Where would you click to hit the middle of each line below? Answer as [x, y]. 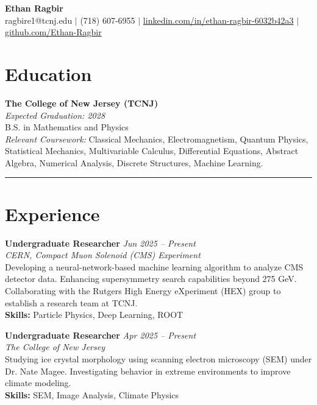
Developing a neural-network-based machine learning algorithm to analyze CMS [154, 266]
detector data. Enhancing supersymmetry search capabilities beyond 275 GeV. [151, 279]
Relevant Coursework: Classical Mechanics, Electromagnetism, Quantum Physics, [157, 139]
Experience [52, 213]
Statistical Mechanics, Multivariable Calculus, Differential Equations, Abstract [152, 151]
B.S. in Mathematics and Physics [67, 127]
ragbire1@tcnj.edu [39, 20]
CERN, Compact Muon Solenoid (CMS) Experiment [103, 255]
